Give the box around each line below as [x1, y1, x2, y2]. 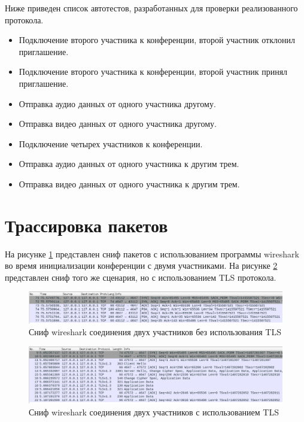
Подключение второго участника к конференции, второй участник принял [19, 65, 288, 78]
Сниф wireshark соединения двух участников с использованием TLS [29, 405, 279, 418]
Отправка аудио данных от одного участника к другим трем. [19, 157, 239, 170]
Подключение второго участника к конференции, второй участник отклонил [19, 34, 295, 46]
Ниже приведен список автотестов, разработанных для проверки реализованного [5, 2, 298, 14]
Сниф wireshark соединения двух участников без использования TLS [29, 326, 281, 338]
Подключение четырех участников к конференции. [19, 137, 203, 150]
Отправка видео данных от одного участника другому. [19, 117, 217, 130]
